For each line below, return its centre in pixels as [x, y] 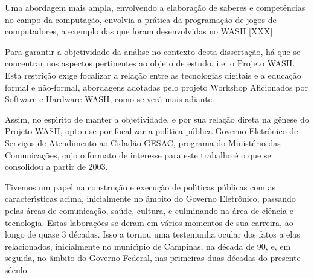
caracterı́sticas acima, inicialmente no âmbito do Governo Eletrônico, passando [150, 199]
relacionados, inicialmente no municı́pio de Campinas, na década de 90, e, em [148, 246]
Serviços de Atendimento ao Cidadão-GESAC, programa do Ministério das [143, 142]
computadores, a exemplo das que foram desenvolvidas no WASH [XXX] [139, 31]
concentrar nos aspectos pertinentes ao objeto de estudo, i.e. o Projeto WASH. [150, 63]
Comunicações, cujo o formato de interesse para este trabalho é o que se [138, 154]
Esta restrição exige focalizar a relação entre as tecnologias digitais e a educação [153, 75]
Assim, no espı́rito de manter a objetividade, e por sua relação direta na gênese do [157, 119]
